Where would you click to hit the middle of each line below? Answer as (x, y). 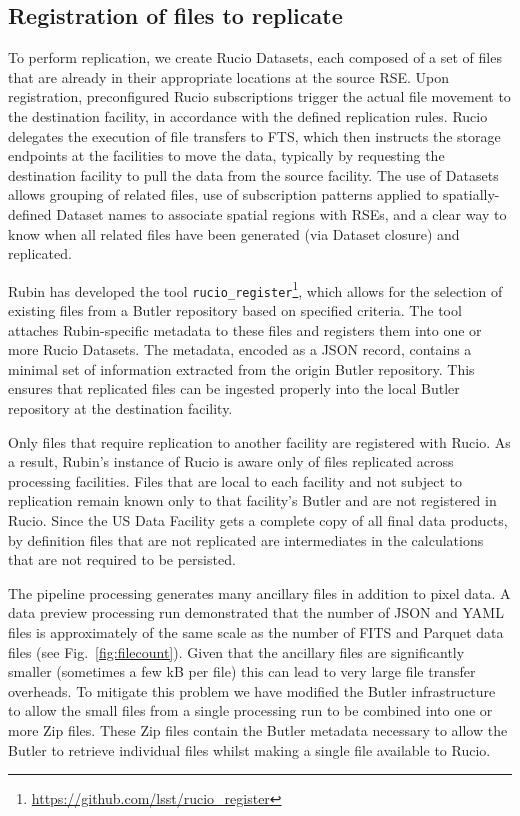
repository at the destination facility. (120, 408)
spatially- (471, 194)
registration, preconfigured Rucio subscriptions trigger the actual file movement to (259, 96)
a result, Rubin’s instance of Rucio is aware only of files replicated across (231, 461)
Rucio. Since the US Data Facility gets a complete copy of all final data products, (258, 519)
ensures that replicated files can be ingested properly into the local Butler (234, 388)
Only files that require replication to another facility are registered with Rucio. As (259, 441)
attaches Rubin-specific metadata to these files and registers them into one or (245, 329)
